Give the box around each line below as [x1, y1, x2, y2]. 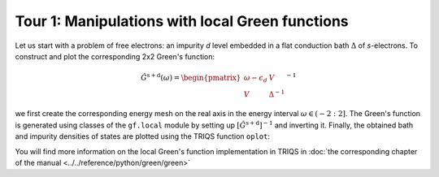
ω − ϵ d [243, 73, 267, 84]
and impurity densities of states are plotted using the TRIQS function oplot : [15, 132, 270, 141]
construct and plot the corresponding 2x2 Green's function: [15, 51, 215, 61]
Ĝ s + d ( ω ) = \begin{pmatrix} [141, 71, 241, 83]
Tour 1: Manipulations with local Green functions [15, 12, 349, 30]
